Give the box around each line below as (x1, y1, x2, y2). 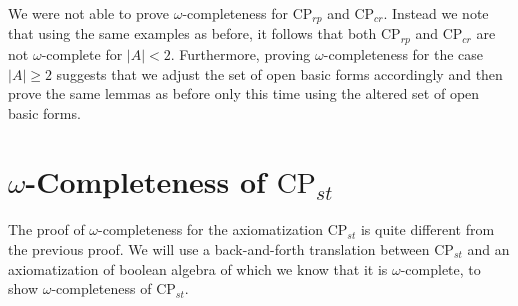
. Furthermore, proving (170, 43, 311, 64)
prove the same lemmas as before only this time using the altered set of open (8, 83, 480, 104)
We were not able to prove (8, 3, 170, 23)
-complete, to (400, 258, 481, 279)
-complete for (41, 43, 123, 64)
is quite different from (360, 219, 495, 240)
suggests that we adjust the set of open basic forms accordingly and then (56, 63, 503, 84)
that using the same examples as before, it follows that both (8, 23, 377, 44)
